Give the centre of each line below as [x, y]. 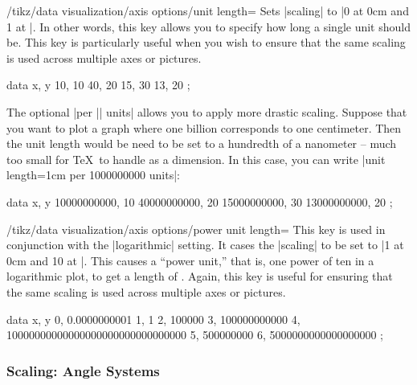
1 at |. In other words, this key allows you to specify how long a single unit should [208, 26]
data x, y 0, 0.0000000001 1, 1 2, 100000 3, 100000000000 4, [153, 319]
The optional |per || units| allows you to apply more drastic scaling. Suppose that [207, 111]
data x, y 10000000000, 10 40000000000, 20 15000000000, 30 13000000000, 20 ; [200, 201]
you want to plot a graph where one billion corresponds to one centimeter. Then [204, 127]
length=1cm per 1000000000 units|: [93, 175]
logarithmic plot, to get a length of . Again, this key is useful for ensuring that [200, 276]
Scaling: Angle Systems [83, 370]
